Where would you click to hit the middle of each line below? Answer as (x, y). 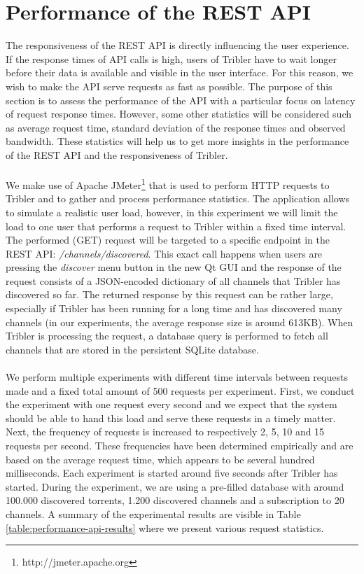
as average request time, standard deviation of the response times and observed (176, 127)
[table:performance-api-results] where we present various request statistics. (165, 527)
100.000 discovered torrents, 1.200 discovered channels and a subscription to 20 (175, 500)
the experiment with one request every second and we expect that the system (171, 404)
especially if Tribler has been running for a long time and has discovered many (174, 308)
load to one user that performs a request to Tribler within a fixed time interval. (176, 226)
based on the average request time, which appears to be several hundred (160, 459)
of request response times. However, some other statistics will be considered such (178, 114)
